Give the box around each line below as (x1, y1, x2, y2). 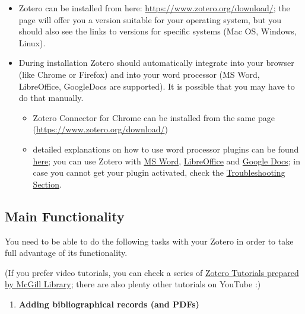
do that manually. (18, 91, 84, 104)
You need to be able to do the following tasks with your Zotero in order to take (5, 234, 294, 247)
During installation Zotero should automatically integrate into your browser (18, 56, 294, 69)
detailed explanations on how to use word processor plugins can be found (33, 142, 299, 155)
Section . (33, 177, 62, 190)
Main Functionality (5, 207, 125, 225)
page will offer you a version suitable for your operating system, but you (18, 13, 282, 26)
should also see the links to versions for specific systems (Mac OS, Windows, (18, 25, 297, 37)
